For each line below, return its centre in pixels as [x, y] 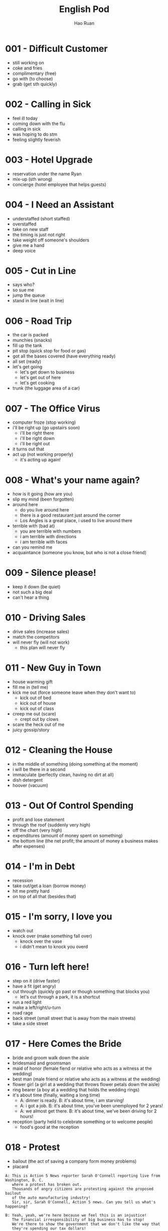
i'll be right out [35, 444]
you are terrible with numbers [50, 531]
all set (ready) [27, 361]
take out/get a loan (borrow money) [49, 886]
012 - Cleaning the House [59, 750]
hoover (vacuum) [30, 785]
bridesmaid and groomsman [42, 1063]
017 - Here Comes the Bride [63, 1043]
